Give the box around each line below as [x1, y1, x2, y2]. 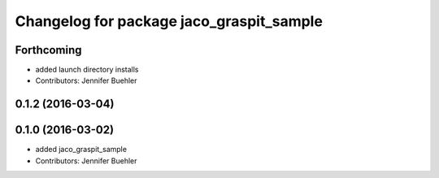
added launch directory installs [35, 65, 139, 75]
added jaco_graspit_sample [35, 145, 128, 154]
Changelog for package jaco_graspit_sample [15, 12, 323, 30]
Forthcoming [15, 43, 82, 57]
